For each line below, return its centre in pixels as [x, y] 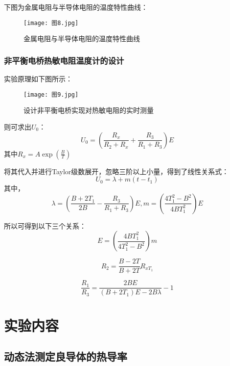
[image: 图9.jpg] [51, 94]
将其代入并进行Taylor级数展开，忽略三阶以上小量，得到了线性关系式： [116, 171]
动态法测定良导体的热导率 [66, 356]
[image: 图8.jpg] [51, 23]
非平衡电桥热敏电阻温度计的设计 [64, 60]
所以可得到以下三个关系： [45, 225]
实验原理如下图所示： [38, 79]
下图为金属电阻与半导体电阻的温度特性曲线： [76, 7]
